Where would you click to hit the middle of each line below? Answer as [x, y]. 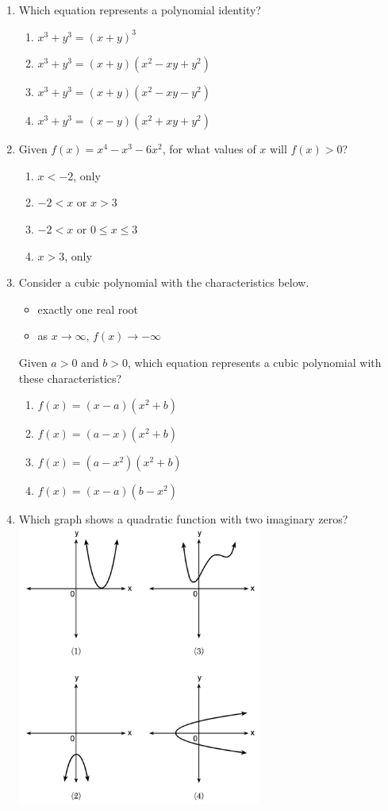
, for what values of [209, 149]
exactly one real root [88, 309]
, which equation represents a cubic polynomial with [254, 362]
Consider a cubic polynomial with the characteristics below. [164, 282]
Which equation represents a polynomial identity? [140, 10]
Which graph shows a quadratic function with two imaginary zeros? [183, 519]
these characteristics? [70, 378]
